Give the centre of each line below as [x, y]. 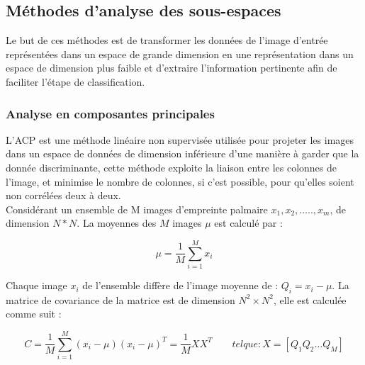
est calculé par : [248, 223]
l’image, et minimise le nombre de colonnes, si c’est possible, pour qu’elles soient [180, 181]
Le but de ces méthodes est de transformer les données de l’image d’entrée [167, 40]
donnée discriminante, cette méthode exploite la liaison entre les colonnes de [172, 167]
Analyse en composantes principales [110, 113]
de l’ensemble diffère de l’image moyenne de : [180, 285]
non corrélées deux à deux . [63, 195]
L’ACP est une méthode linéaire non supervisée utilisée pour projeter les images [180, 139]
